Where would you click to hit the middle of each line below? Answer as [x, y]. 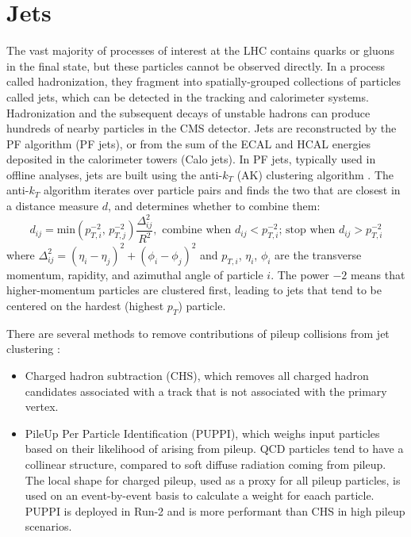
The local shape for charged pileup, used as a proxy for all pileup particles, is [213, 479]
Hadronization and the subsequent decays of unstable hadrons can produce [188, 112]
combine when [197, 230]
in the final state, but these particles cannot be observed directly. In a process [196, 65]
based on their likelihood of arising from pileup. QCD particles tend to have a [214, 449]
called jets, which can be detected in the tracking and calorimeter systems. [188, 96]
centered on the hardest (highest [85, 305]
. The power [300, 274]
